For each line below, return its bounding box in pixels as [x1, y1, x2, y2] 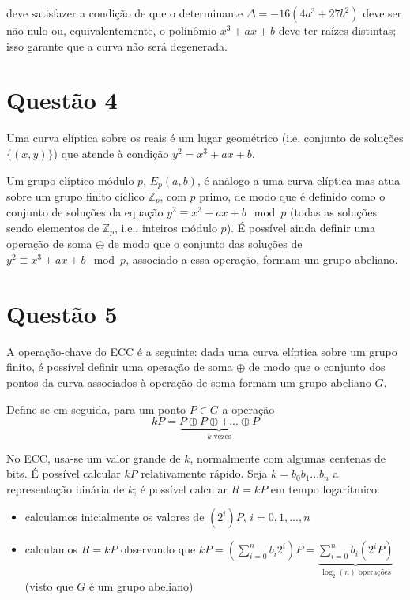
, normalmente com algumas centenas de [190, 449, 386, 466]
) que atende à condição [53, 144, 169, 161]
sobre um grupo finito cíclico [6, 187, 145, 204]
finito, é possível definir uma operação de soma [6, 358, 233, 375]
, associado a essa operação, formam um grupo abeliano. [126, 251, 398, 268]
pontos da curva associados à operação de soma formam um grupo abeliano [6, 373, 371, 390]
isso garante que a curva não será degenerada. [6, 37, 228, 54]
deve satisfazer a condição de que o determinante [6, 5, 243, 21]
